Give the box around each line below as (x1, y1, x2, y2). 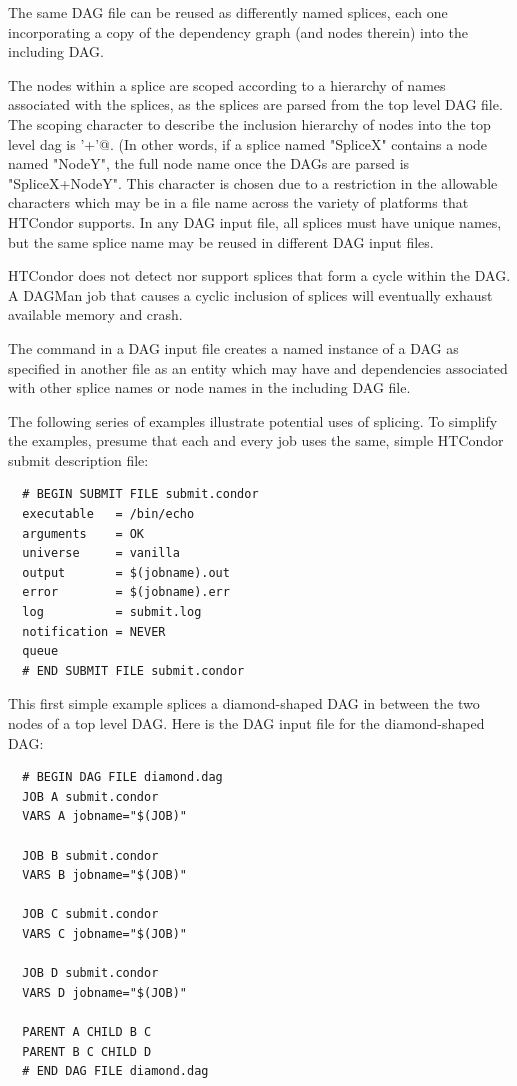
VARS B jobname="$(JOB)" (22, 868, 187, 883)
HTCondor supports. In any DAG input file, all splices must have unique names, (8, 211, 502, 232)
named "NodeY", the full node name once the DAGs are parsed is (8, 153, 410, 174)
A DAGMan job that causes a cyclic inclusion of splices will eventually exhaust (8, 284, 493, 305)
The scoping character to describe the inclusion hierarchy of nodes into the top (8, 113, 491, 134)
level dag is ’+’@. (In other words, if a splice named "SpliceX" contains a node (8, 133, 488, 154)
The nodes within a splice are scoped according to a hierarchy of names (8, 74, 446, 95)
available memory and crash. (8, 304, 183, 325)
